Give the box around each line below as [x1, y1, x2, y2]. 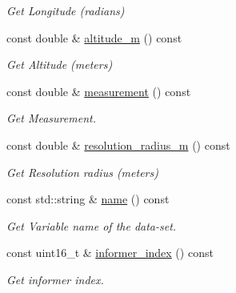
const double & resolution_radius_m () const [6, 136, 230, 153]
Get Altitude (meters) [6, 56, 113, 73]
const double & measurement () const [6, 82, 191, 99]
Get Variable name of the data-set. [6, 217, 177, 234]
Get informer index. [6, 271, 104, 287]
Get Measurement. [6, 110, 96, 126]
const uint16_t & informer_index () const [6, 244, 214, 261]
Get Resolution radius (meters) [6, 163, 158, 180]
